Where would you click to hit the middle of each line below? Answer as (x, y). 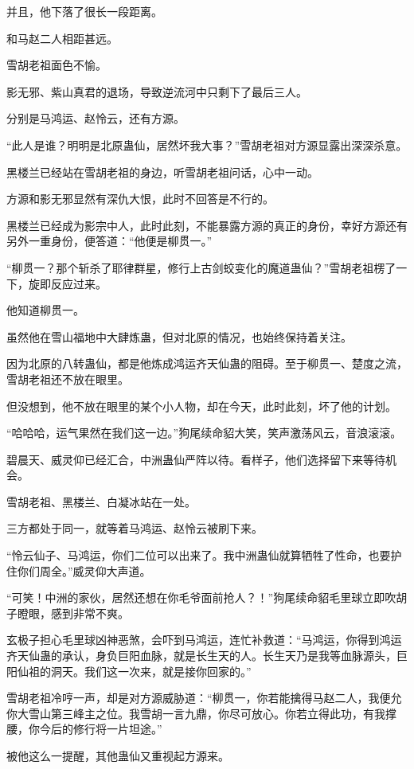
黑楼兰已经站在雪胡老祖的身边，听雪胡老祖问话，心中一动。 (162, 172)
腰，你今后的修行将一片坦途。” (84, 729)
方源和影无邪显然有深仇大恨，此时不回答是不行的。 (140, 199)
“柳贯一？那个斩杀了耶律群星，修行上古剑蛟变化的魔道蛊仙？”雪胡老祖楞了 (201, 267)
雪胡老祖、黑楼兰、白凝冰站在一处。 (101, 501)
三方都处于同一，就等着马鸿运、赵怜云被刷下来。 (135, 528)
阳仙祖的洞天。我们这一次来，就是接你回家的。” (129, 671)
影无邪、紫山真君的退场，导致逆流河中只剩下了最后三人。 (157, 91)
